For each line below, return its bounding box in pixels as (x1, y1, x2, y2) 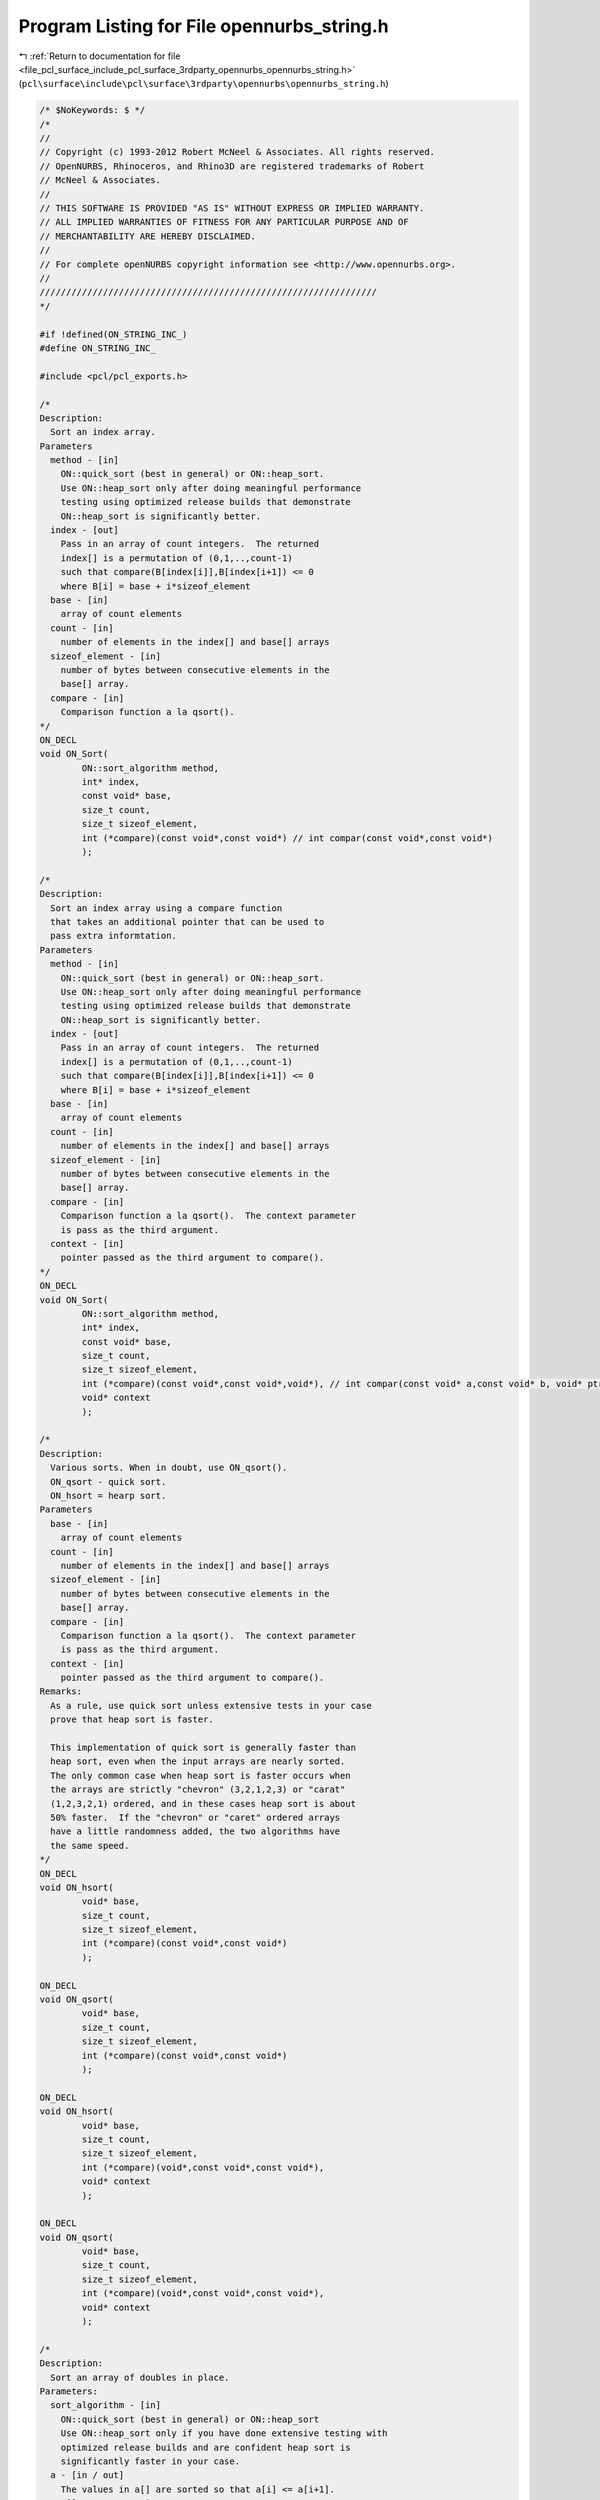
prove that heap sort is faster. (50, 1714, 214, 1725)
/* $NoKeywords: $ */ (39, 105, 146, 116)
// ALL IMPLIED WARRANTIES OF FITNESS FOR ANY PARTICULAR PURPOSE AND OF (39, 216, 409, 228)
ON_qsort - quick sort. (50, 1476, 167, 1487)
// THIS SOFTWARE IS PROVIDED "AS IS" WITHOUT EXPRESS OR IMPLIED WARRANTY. (39, 203, 425, 214)
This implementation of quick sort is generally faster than (50, 1742, 357, 1754)
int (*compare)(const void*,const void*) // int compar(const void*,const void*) (81, 832, 494, 844)
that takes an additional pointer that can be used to (50, 916, 325, 927)
